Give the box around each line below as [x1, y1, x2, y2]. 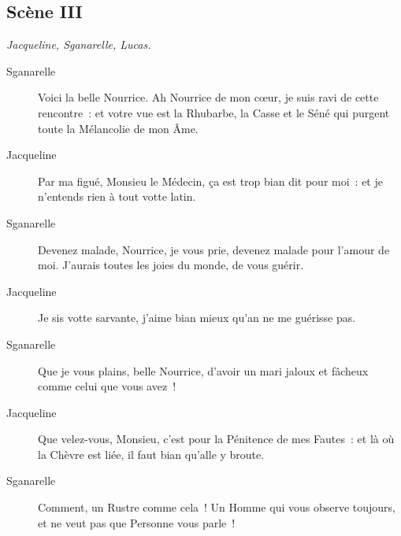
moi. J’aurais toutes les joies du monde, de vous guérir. [38, 257, 304, 273]
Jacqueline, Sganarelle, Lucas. [6, 36, 151, 53]
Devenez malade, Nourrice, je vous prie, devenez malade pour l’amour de [38, 241, 390, 257]
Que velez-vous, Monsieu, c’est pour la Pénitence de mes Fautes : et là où [38, 431, 395, 447]
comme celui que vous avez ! [38, 378, 176, 394]
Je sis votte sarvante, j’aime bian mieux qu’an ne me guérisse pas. [38, 309, 356, 326]
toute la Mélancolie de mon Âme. [38, 120, 199, 136]
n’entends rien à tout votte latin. [38, 188, 196, 205]
